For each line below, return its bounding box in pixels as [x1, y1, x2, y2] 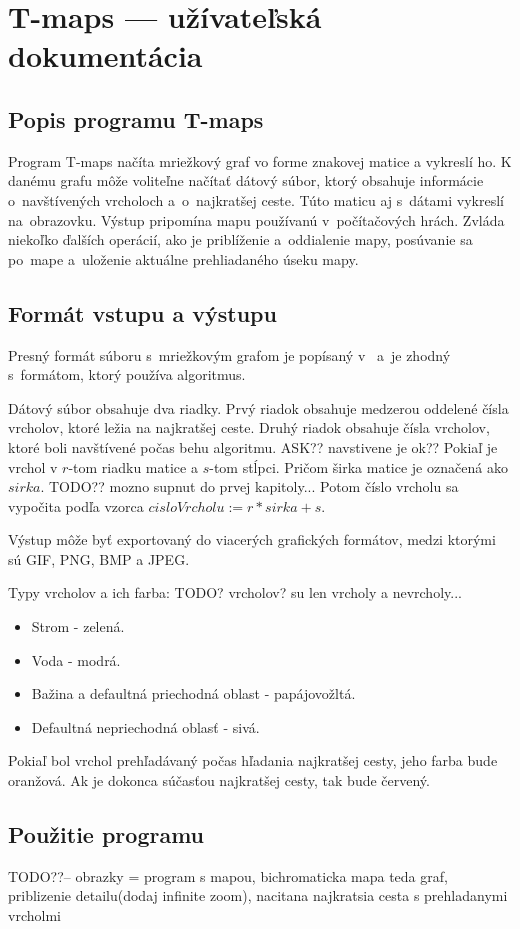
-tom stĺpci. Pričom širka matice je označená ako [209, 456, 508, 477]
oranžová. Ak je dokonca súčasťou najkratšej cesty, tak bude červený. [8, 770, 430, 791]
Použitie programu [8, 819, 205, 850]
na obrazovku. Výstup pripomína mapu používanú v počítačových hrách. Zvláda [8, 209, 505, 230]
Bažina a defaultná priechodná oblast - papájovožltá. [31, 683, 356, 704]
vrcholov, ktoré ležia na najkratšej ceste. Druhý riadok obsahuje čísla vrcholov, [8, 417, 490, 438]
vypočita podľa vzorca [8, 495, 144, 516]
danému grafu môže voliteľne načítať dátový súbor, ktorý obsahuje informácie [8, 170, 484, 191]
